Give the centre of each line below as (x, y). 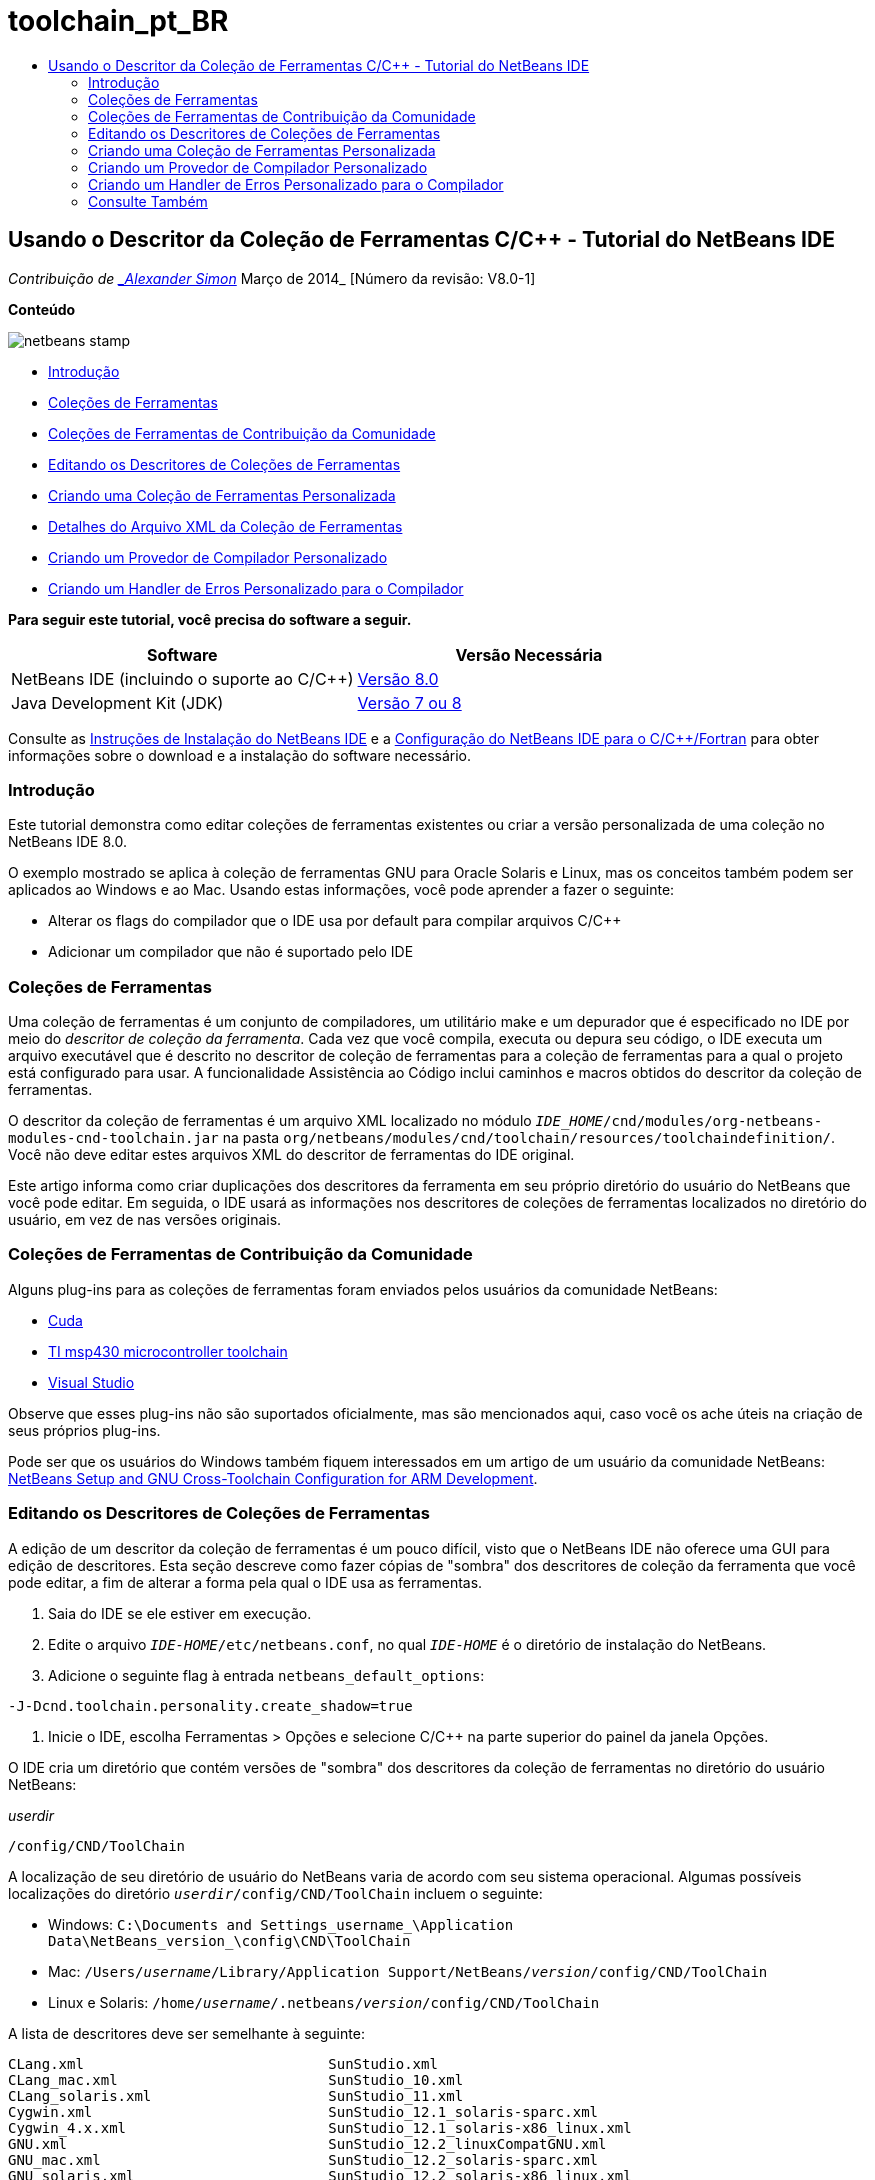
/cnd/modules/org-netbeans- (713, 1121)
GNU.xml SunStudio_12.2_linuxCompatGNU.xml (307, 2143)
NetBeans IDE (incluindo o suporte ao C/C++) (182, 678)
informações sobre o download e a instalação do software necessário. (240, 755)
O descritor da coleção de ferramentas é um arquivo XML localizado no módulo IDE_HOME (306, 1121)
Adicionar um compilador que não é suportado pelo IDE (231, 952)
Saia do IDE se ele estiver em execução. (180, 1613)
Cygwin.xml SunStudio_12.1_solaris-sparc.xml (303, 2111)
